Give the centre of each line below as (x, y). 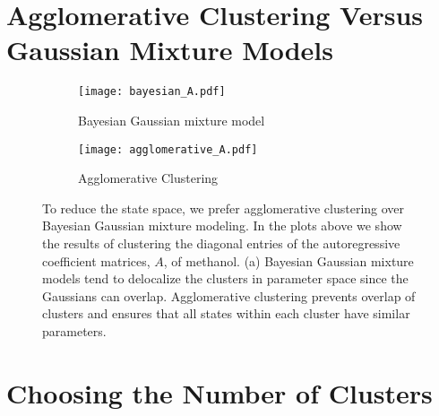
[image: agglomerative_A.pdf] (168, 149)
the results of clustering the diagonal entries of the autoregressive (221, 243)
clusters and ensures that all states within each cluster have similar (226, 313)
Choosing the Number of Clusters (219, 392)
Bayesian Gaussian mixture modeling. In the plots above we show (222, 225)
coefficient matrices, (96, 260)
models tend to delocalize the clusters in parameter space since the (225, 278)
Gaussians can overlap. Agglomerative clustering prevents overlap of (229, 295)
